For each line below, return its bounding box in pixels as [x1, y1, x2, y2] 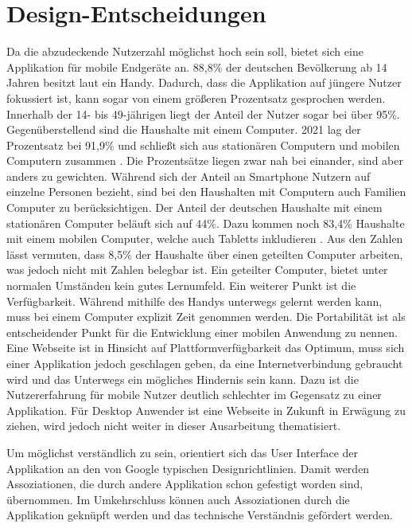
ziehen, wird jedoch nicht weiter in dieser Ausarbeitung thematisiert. [6, 417, 341, 434]
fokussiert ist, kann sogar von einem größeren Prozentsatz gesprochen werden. [6, 89, 386, 106]
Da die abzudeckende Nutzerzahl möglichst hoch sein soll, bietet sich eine [6, 43, 363, 60]
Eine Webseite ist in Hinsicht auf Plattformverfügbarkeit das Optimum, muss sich [6, 339, 405, 356]
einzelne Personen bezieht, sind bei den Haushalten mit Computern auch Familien [6, 183, 406, 200]
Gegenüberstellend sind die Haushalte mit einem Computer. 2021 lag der [6, 121, 361, 138]
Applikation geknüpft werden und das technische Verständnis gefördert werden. [6, 506, 393, 523]
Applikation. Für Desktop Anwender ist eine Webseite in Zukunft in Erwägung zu [6, 401, 406, 418]
